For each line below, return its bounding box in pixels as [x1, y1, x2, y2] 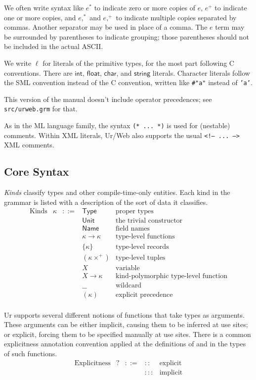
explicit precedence [115, 291, 173, 298]
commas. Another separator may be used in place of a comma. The [4, 22, 208, 32]
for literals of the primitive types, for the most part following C [43, 57, 234, 68]
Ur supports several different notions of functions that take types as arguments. [4, 309, 245, 320]
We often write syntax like [4, 2, 84, 12]
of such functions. [4, 348, 57, 359]
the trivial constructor [115, 217, 183, 225]
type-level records [115, 243, 169, 250]
